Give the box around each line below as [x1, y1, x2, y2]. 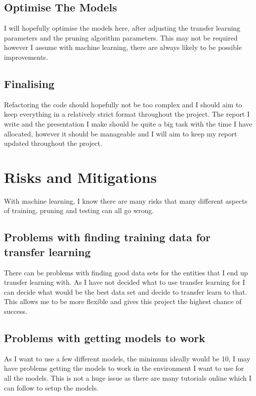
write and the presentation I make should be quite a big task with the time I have [4, 118, 253, 129]
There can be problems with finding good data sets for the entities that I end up [4, 267, 248, 277]
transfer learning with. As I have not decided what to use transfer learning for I [4, 277, 245, 287]
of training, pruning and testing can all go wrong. [4, 205, 154, 216]
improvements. [4, 51, 48, 62]
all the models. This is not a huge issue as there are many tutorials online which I [4, 373, 252, 383]
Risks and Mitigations [4, 167, 157, 187]
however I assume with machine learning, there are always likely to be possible [4, 42, 242, 52]
